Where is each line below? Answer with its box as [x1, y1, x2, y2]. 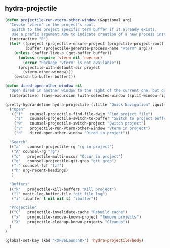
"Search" [9, 139, 28, 144]
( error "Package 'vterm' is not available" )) [23, 60, 121, 65]
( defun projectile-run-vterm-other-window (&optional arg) [5, 17, 132, 22]
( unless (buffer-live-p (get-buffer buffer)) [14, 50, 112, 55]
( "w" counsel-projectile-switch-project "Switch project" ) [14, 121, 146, 126]
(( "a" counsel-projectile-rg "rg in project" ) [9, 144, 114, 149]
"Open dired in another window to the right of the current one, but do [9, 88, 166, 94]
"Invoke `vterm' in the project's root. [9, 22, 96, 27]
